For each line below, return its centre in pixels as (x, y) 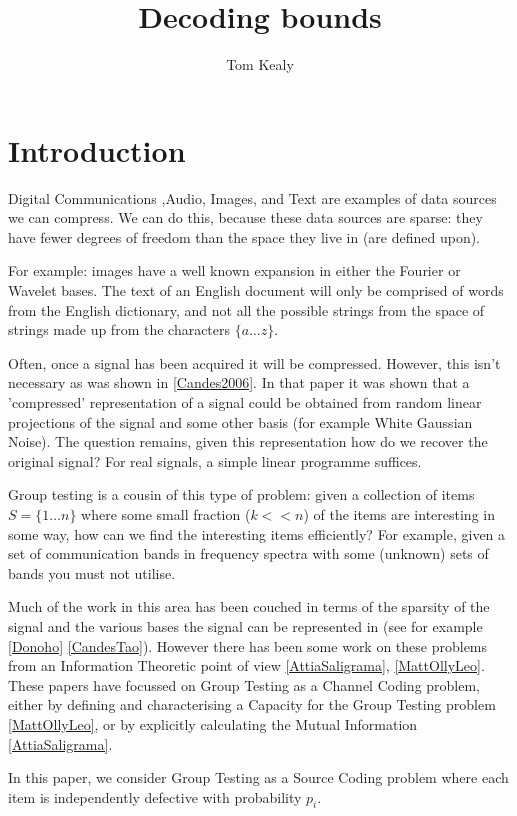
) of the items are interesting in (399, 513)
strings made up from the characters (119, 329)
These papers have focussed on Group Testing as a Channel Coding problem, (244, 684)
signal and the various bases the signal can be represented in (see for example (245, 625)
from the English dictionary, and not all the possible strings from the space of (246, 309)
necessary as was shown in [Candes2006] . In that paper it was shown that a (239, 382)
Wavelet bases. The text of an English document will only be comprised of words (256, 290)
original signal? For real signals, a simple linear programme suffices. (215, 460)
